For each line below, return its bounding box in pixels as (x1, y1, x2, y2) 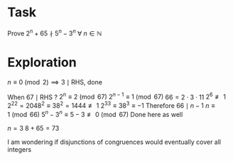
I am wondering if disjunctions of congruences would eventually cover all (7, 138, 222, 146)
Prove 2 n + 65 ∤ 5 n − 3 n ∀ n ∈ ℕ (7, 28, 102, 38)
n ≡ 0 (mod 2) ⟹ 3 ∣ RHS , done (7, 77, 103, 86)
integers (7, 145, 32, 153)
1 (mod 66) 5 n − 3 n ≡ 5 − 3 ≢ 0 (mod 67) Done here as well (7, 109, 183, 118)
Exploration (7, 54, 77, 70)
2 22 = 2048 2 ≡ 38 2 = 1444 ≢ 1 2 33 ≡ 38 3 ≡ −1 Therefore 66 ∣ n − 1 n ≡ (7, 100, 215, 110)
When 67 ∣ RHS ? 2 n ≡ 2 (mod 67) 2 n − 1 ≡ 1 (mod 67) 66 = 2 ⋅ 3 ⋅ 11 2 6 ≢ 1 (7, 91, 226, 101)
